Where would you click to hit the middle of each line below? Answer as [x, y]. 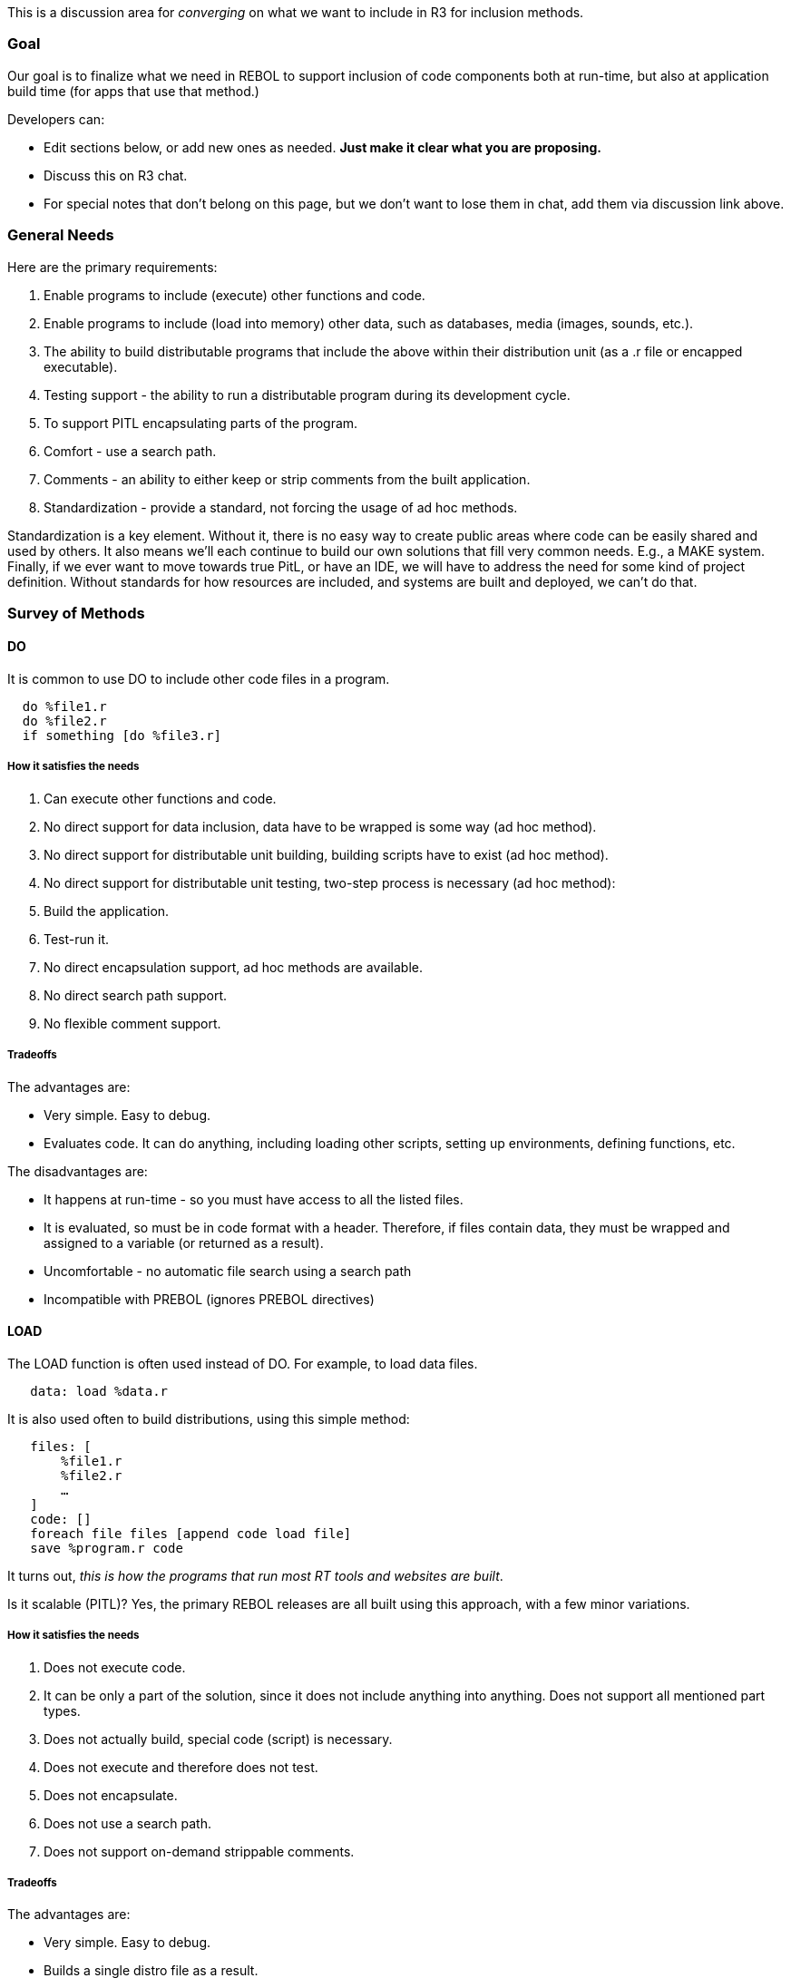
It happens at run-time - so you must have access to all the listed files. [254, 1199]
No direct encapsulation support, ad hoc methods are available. [233, 967]
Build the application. [107, 911]
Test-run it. [77, 939]
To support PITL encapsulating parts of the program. [201, 423]
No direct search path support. [136, 995]
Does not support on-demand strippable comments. [199, 1851]
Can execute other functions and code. [160, 798]
